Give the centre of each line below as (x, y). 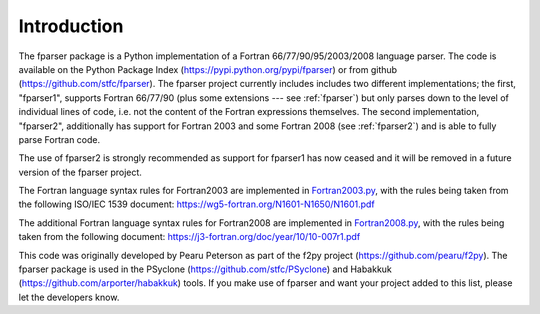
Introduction (71, 26)
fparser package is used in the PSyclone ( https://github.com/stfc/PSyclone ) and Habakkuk (205, 269)
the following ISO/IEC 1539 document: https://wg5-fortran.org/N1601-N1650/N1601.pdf (196, 204)
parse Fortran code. (59, 139)
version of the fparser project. (80, 172)
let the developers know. (69, 297)
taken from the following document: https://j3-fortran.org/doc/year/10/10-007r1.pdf (189, 237)
